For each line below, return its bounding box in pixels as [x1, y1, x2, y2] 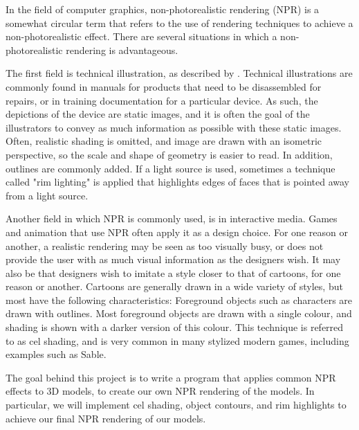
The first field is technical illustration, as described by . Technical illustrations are [6, 66, 353, 80]
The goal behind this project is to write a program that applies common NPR [6, 370, 336, 384]
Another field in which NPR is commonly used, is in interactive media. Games [6, 211, 338, 226]
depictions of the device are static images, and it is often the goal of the [6, 107, 310, 121]
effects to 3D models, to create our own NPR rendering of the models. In [6, 384, 315, 398]
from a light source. [6, 188, 89, 202]
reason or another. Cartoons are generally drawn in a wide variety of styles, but [6, 279, 343, 294]
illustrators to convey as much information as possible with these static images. [6, 120, 342, 134]
